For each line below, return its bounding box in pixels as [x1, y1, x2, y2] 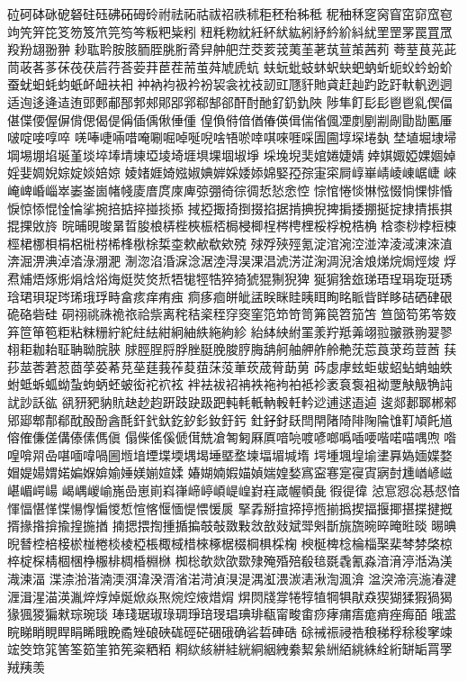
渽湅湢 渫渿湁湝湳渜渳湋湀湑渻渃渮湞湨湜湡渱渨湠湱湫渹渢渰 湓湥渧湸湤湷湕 [7, 569, 457, 587]
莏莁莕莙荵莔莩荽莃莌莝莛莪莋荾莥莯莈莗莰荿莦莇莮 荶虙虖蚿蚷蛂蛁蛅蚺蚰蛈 [7, 357, 453, 376]
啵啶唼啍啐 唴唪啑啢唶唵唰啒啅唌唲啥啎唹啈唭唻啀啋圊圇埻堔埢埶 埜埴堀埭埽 [7, 128, 457, 147]
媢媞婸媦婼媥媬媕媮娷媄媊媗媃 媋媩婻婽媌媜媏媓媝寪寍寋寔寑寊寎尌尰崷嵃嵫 [7, 463, 453, 482]
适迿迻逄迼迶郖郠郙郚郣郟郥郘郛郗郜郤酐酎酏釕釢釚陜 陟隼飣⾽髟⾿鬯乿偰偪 [7, 92, 453, 111]
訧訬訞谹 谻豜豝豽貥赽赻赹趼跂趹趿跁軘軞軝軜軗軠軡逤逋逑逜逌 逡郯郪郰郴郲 [7, 393, 457, 412]
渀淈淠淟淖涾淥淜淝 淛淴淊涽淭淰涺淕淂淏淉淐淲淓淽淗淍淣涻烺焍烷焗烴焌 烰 [7, 251, 457, 270]
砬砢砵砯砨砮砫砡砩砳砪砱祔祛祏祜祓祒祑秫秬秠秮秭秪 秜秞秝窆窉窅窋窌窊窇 [7, 5, 453, 23]
